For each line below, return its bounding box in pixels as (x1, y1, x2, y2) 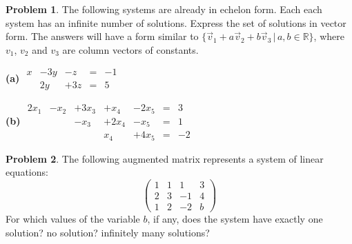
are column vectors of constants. (62, 42, 199, 57)
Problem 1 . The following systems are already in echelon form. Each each (6, 2, 322, 16)
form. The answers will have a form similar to (6, 29, 199, 43)
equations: (6, 165, 48, 179)
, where (313, 29, 344, 43)
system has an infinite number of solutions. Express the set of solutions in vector (6, 15, 346, 30)
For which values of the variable (6, 212, 140, 226)
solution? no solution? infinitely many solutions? (6, 225, 210, 239)
